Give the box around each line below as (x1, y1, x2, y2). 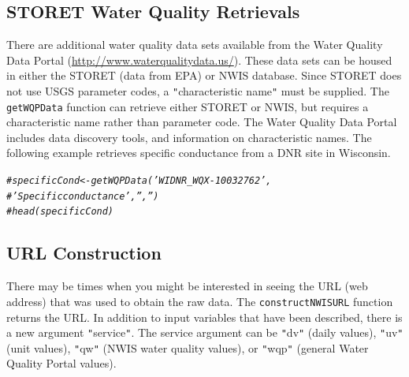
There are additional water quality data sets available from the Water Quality (6, 36, 383, 53)
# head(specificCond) (6, 206, 114, 218)
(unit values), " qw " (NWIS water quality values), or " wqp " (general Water (6, 339, 369, 356)
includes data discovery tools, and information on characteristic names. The (6, 129, 372, 145)
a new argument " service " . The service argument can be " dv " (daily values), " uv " (6, 324, 403, 341)
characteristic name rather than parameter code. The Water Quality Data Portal (6, 114, 397, 130)
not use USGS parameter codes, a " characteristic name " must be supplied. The (6, 82, 389, 99)
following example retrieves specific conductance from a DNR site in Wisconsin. (6, 144, 391, 161)
